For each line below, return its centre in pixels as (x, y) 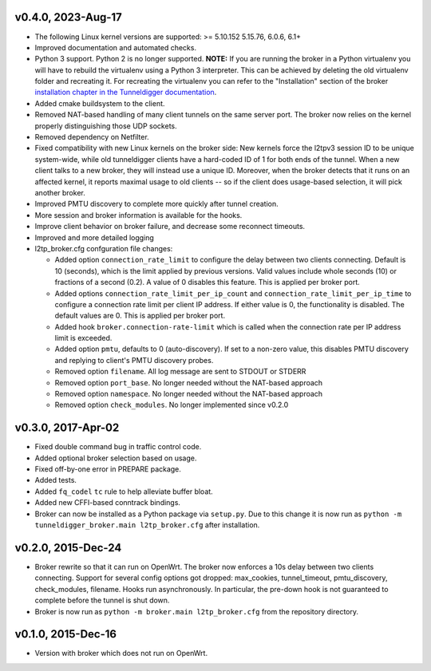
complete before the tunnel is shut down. (102, 600)
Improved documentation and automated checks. (116, 47)
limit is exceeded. (83, 338)
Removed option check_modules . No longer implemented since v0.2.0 (172, 405)
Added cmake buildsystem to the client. (100, 103)
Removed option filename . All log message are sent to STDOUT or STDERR (180, 372)
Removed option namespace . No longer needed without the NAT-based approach (189, 394)
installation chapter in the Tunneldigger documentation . (126, 93)
